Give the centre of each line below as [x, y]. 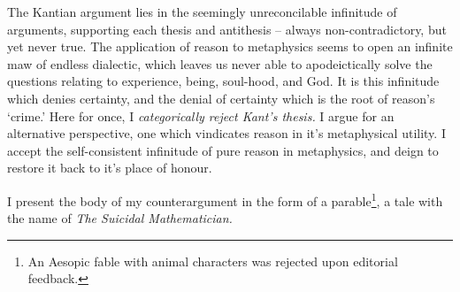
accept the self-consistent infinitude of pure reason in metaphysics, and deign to [223, 150]
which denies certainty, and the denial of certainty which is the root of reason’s [221, 98]
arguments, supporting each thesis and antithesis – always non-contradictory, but [227, 29]
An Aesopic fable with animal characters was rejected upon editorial [213, 261]
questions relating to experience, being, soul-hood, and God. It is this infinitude [223, 81]
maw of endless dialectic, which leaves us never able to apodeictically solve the [220, 63]
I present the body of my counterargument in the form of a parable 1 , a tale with [225, 199]
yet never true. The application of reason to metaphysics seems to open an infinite [230, 46]
